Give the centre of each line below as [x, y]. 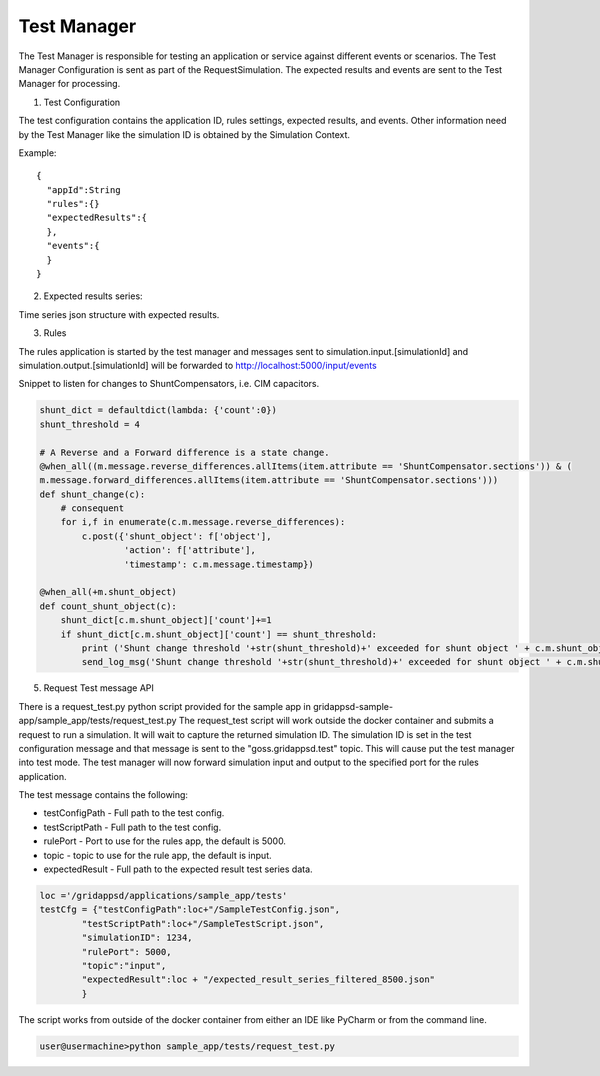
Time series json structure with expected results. [119, 314]
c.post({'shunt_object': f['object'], [176, 536]
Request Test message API [99, 688]
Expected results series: [93, 296]
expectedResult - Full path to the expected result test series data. [178, 869]
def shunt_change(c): [92, 494]
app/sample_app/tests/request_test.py [97, 721]
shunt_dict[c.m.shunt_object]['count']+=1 [166, 620]
